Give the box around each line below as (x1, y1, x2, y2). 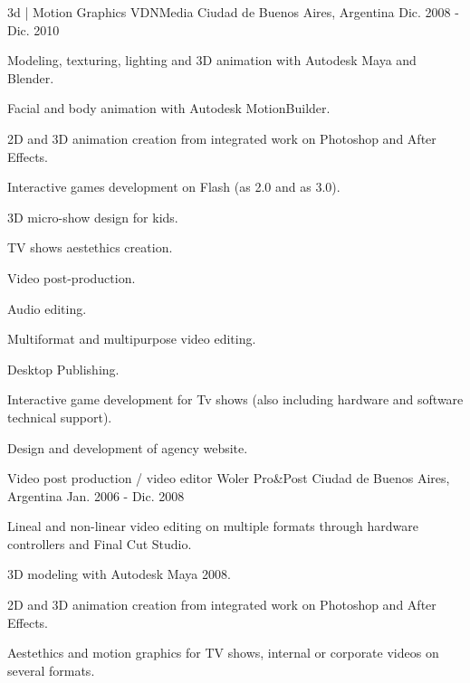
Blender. (7, 68, 54, 87)
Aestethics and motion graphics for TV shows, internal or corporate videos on (7, 643, 439, 662)
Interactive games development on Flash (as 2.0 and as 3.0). (7, 177, 341, 196)
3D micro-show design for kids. (7, 207, 178, 226)
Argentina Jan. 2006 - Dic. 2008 (7, 486, 185, 505)
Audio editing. (7, 299, 87, 318)
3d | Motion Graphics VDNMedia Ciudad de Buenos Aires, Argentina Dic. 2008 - (7, 3, 459, 21)
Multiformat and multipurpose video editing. (7, 329, 256, 348)
